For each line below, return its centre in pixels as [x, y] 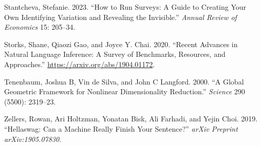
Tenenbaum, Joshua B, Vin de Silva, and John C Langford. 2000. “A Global [124, 81]
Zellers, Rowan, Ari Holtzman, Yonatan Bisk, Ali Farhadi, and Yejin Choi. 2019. [131, 119]
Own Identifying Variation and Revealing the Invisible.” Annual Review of [120, 17]
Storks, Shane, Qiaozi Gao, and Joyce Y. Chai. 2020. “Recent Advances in [121, 44]
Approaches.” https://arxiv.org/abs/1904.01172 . [80, 64]
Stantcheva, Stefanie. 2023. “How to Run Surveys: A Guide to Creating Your [125, 7]
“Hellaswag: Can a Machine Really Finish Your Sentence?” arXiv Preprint [121, 128]
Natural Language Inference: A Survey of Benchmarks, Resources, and [115, 54]
